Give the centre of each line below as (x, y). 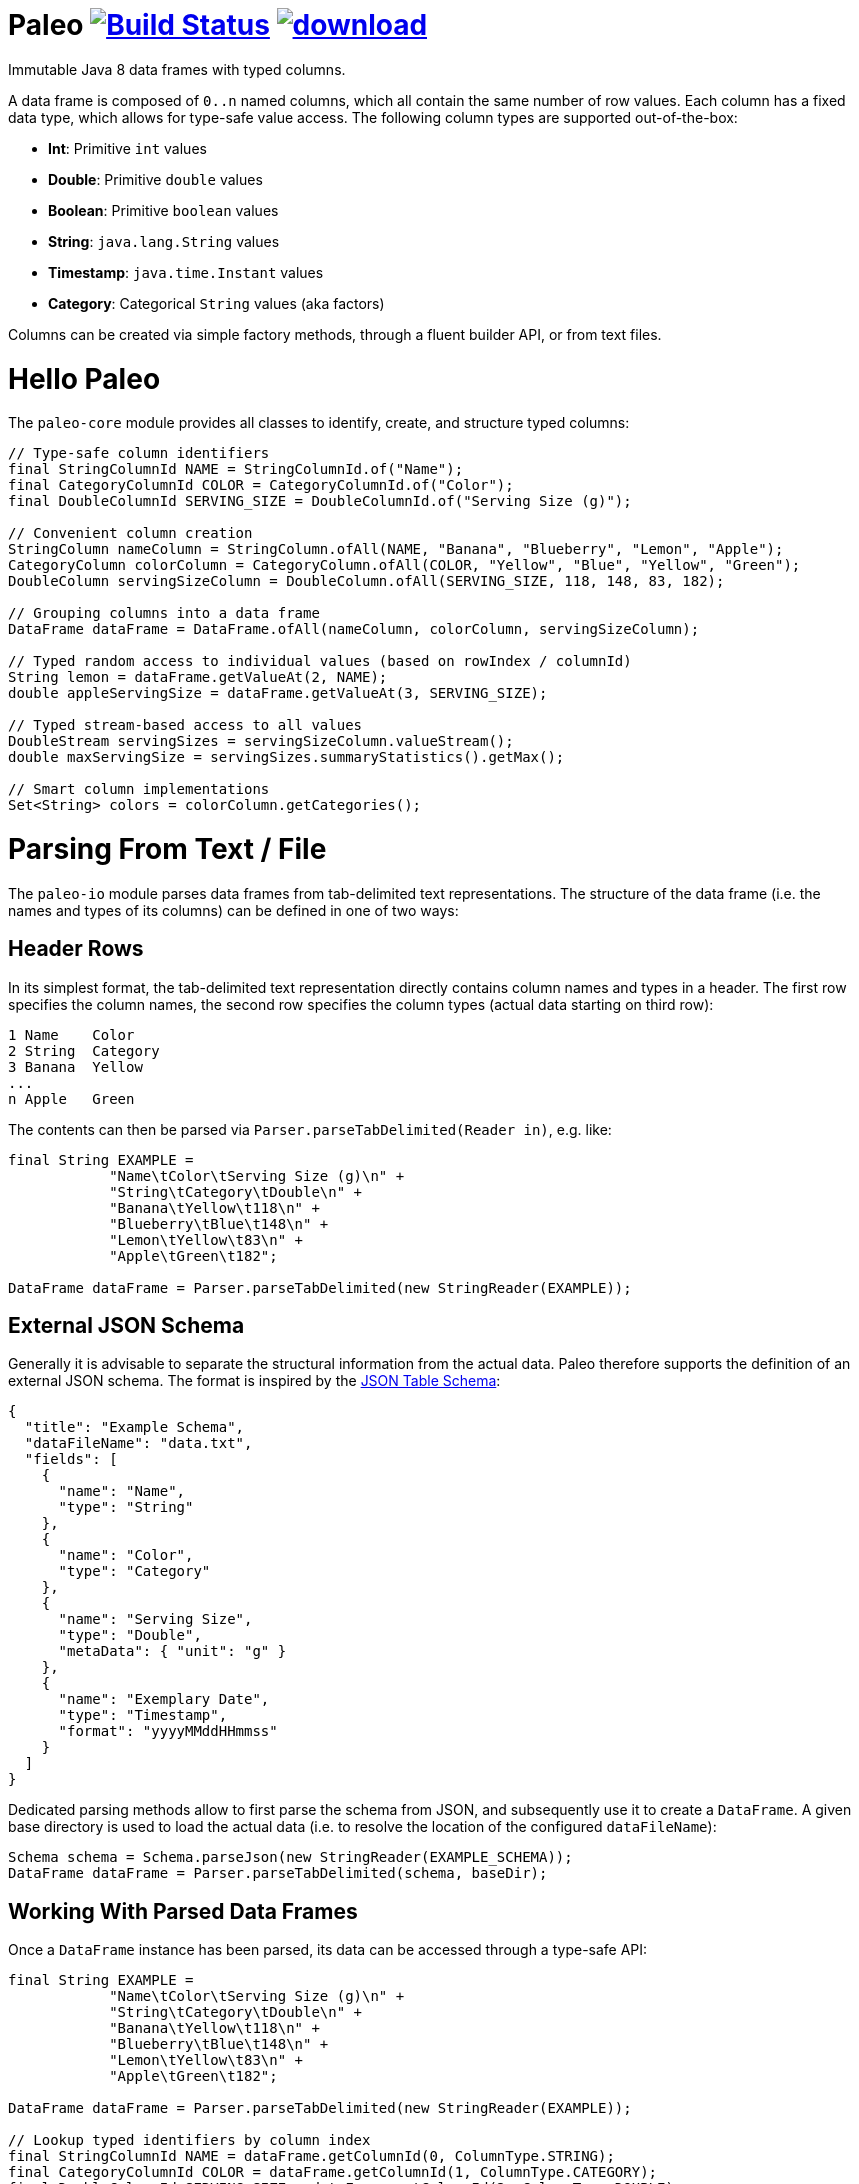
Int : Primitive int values (127, 148)
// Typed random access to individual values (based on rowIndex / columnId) (320, 661)
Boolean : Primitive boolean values (163, 210)
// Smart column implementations (139, 789)
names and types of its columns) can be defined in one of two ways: (233, 910)
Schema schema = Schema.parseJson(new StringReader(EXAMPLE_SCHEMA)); (290, 1857)
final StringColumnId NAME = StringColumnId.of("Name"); (236, 469)
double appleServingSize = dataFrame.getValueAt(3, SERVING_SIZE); (278, 693)
